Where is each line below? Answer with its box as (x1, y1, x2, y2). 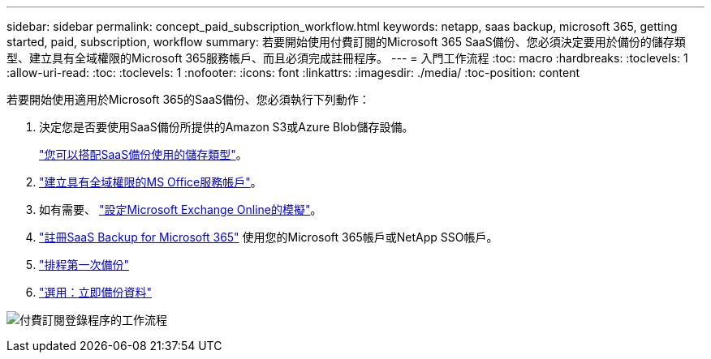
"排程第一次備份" (39, 258, 130, 271)
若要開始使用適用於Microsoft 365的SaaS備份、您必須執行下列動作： (6, 92, 370, 106)
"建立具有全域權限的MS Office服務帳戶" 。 (39, 175, 262, 189)
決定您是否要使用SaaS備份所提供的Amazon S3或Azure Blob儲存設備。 (39, 120, 414, 134)
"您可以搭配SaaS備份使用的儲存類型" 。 (39, 147, 248, 161)
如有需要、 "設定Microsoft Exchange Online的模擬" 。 (39, 203, 322, 216)
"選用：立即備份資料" (39, 285, 153, 299)
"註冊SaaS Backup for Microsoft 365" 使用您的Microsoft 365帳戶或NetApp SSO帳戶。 (39, 230, 498, 244)
